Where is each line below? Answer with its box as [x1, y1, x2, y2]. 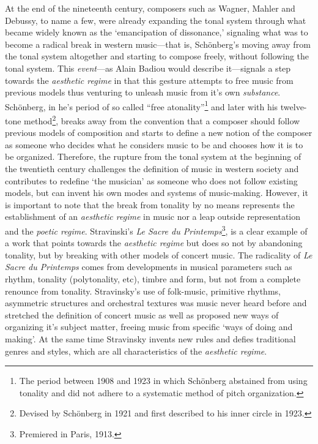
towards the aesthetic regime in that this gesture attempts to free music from [5, 73, 294, 86]
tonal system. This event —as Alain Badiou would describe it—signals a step [5, 61, 291, 74]
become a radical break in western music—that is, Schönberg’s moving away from [5, 37, 311, 50]
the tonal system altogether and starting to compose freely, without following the [5, 50, 309, 62]
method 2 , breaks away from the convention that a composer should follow [24, 113, 300, 127]
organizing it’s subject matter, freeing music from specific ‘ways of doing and [5, 320, 293, 333]
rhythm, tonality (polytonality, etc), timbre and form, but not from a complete [5, 273, 301, 285]
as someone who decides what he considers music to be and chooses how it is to [5, 138, 303, 151]
